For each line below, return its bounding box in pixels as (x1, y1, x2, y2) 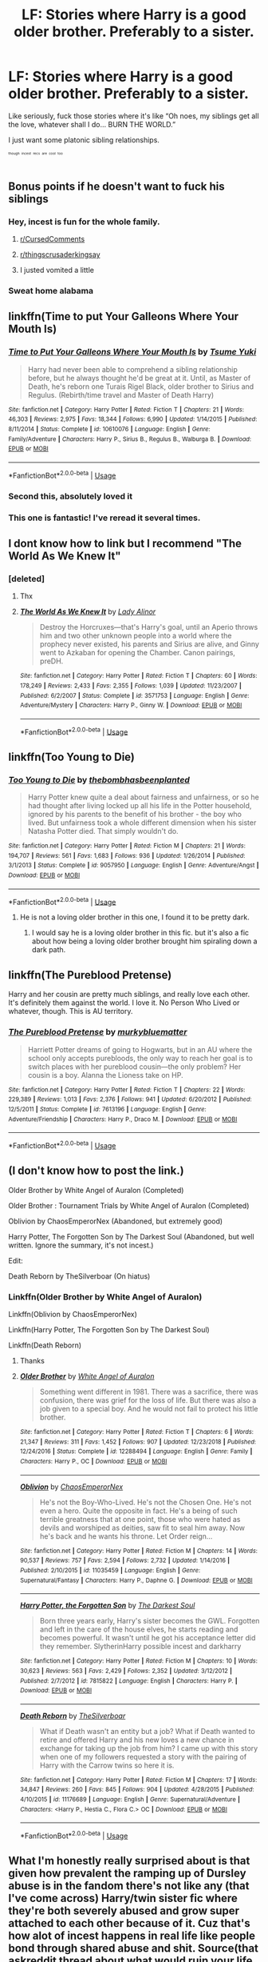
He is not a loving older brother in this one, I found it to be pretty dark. (19, 912, 250, 922)
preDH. (39, 656, 64, 666)
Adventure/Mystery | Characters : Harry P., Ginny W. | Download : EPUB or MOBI (19, 702, 242, 710)
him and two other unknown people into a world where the (39, 631, 232, 641)
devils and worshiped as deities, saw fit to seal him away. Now (39, 1523, 246, 1532)
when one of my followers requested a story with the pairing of (39, 1752, 247, 1761)
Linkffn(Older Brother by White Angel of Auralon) (8, 1291, 203, 1302)
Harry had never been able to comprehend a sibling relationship (27, 364, 238, 374)
